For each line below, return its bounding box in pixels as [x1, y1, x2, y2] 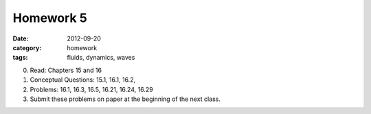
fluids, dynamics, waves [67, 54, 135, 62]
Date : [12, 34, 29, 43]
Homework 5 [12, 10, 87, 25]
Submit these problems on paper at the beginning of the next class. [30, 95, 221, 103]
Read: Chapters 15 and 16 [30, 66, 102, 74]
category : [12, 43, 42, 52]
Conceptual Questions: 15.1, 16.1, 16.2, [30, 76, 136, 84]
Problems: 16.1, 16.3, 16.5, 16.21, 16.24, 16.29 [30, 85, 154, 93]
